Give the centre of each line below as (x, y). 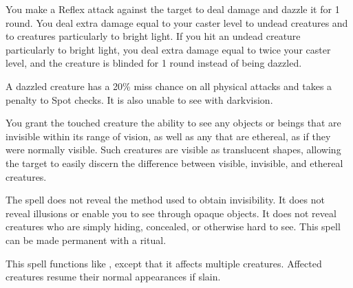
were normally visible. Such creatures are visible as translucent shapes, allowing (173, 149)
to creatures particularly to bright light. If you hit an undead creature (153, 36)
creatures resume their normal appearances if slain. (113, 277)
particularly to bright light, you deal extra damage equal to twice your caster (168, 49)
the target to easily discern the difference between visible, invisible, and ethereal (174, 163)
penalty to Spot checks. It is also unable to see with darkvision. (139, 99)
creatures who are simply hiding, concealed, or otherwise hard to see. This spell (173, 226)
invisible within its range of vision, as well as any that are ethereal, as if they (168, 136)
